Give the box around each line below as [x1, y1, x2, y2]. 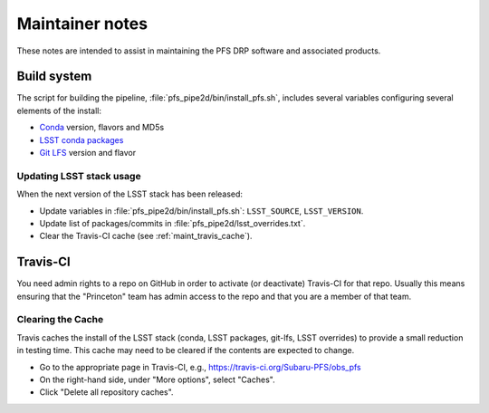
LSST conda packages [39, 134, 124, 145]
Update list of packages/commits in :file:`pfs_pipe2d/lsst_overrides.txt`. [39, 217, 306, 228]
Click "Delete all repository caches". [39, 387, 174, 398]
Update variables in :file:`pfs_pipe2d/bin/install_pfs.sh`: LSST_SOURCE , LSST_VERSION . [39, 205, 364, 216]
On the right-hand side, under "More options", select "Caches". [39, 374, 275, 385]
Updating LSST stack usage [16, 169, 141, 182]
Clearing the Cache [16, 313, 104, 326]
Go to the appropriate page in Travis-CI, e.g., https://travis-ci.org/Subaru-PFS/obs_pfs [39, 361, 361, 372]
